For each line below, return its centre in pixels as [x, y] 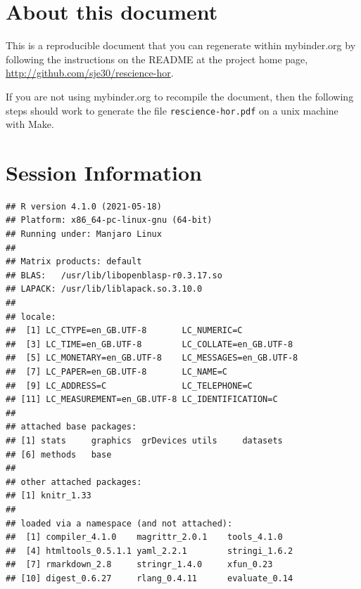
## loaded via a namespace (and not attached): [119, 523]
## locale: [31, 317]
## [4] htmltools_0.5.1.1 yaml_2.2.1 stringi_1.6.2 [150, 551]
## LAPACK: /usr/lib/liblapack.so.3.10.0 [104, 289]
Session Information [104, 172]
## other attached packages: [74, 482]
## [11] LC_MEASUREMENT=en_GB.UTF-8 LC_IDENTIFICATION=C [142, 400]
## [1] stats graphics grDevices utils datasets [144, 440]
